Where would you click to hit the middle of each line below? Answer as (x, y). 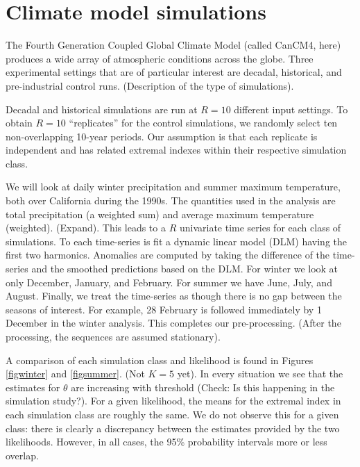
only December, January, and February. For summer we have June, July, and (169, 282)
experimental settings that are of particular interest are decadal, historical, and (174, 72)
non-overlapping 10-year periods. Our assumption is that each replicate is (162, 136)
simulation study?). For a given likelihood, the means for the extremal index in (173, 401)
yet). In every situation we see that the (260, 374)
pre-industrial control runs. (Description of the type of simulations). (150, 85)
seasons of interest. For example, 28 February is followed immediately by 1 (164, 309)
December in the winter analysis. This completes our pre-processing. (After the (173, 323)
